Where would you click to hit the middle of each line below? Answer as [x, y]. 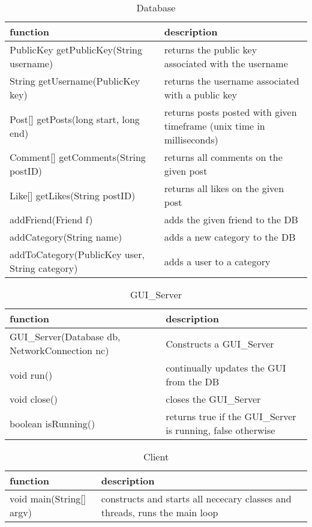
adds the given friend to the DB [231, 219]
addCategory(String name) [66, 237]
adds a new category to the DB [230, 237]
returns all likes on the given [224, 188]
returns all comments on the [223, 157]
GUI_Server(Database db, [65, 336]
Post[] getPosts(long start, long [75, 119]
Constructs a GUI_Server [220, 343]
